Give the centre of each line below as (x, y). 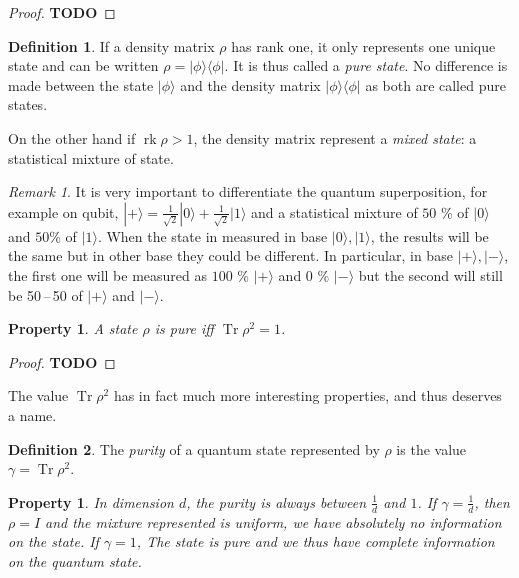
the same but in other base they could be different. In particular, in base (230, 255)
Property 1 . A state (73, 328)
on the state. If (53, 541)
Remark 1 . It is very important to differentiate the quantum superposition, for (248, 191)
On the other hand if (72, 137)
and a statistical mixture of (334, 211)
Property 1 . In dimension (91, 501)
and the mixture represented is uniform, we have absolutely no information (273, 521)
